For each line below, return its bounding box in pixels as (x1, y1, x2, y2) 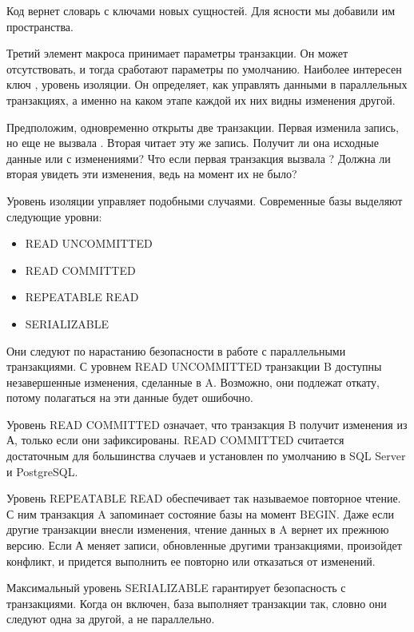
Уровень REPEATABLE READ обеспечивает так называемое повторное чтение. (6, 490, 401, 507)
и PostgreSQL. (6, 463, 78, 479)
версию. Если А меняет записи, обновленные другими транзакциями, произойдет (6, 537, 402, 554)
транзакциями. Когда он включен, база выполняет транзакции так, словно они (6, 594, 387, 611)
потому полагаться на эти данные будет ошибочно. (6, 389, 253, 406)
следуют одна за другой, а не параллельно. (6, 610, 215, 627)
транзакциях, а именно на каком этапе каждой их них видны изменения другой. (6, 91, 396, 108)
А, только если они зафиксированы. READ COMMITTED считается (6, 431, 344, 448)
